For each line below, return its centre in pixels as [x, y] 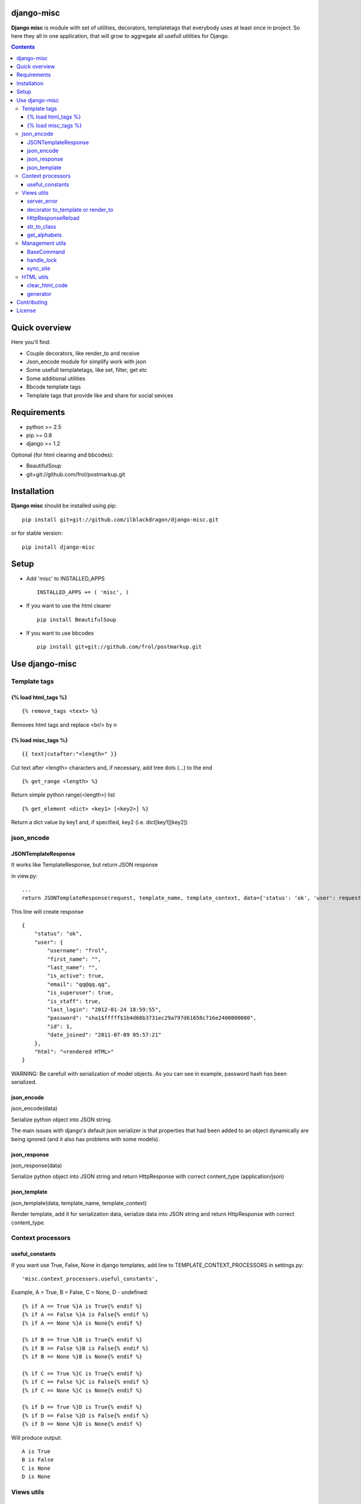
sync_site [39, 268]
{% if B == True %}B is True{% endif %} [82, 1340]
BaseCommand [46, 251]
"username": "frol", [77, 951]
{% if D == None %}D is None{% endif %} [82, 1424]
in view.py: [24, 876]
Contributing [32, 302]
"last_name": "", [73, 968]
